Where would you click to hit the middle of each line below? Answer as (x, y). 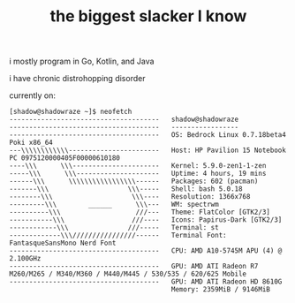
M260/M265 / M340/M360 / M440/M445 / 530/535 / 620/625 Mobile (128, 274)
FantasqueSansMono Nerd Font (63, 243)
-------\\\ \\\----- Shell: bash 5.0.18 (126, 189)
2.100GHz (25, 259)
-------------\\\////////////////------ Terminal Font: (118, 236)
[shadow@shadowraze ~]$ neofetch (71, 112)
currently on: (32, 95)
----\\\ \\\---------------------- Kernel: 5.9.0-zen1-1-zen (138, 166)
